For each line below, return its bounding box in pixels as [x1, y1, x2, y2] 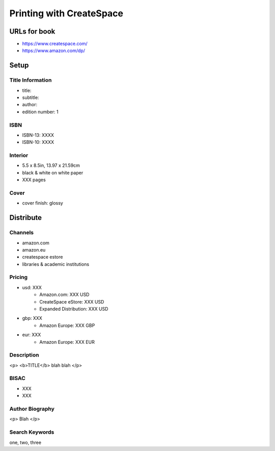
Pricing [9, 273, 28, 281]
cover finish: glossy [22, 200, 63, 206]
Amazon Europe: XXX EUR [39, 339, 95, 345]
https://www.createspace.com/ [22, 41, 88, 47]
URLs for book [9, 27, 56, 36]
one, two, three [9, 439, 42, 445]
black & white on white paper [22, 169, 84, 176]
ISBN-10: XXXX [22, 139, 54, 145]
